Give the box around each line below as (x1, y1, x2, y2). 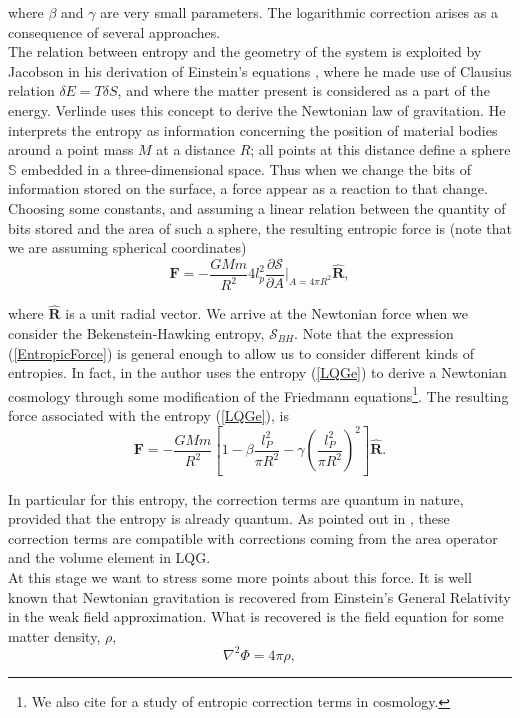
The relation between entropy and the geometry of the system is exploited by (8, 41, 482, 62)
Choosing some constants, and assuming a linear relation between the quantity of (8, 197, 506, 218)
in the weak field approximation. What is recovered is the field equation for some (8, 606, 504, 627)
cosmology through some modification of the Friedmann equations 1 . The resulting (8, 382, 509, 406)
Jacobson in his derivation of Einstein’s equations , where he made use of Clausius (8, 60, 512, 81)
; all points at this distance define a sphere (250, 139, 511, 160)
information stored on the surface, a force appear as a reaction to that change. (8, 178, 488, 199)
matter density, (8, 625, 101, 646)
